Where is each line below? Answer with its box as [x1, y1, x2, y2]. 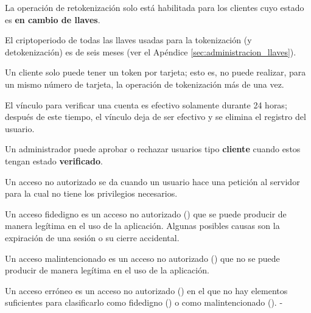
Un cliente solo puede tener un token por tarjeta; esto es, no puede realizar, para [5, 66, 306, 79]
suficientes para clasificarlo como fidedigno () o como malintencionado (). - [5, 296, 283, 309]
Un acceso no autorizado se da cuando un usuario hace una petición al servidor [5, 175, 300, 188]
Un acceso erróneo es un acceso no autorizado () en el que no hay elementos [5, 284, 288, 297]
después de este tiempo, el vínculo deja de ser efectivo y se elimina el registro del [5, 110, 306, 123]
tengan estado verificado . [5, 154, 103, 167]
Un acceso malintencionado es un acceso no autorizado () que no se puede [5, 251, 280, 264]
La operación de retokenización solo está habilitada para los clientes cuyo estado [5, 1, 304, 13]
